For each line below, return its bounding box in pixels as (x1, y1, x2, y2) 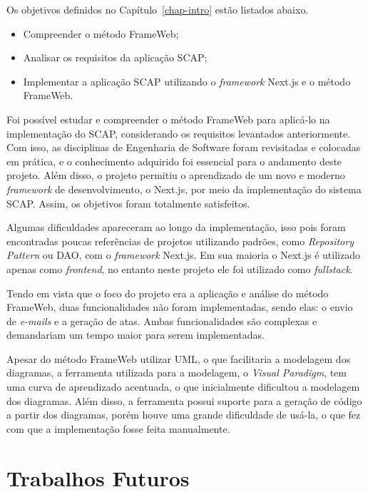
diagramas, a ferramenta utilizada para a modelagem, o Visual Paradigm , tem (6, 365, 347, 380)
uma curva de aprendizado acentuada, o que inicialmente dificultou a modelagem (6, 379, 360, 394)
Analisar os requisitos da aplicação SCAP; (23, 50, 208, 65)
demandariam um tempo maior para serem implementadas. (6, 327, 265, 342)
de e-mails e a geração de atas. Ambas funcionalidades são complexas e (6, 313, 317, 328)
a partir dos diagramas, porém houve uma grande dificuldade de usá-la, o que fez (6, 407, 361, 422)
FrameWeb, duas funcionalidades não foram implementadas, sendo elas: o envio (6, 299, 353, 314)
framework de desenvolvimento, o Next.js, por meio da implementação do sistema (6, 181, 362, 196)
